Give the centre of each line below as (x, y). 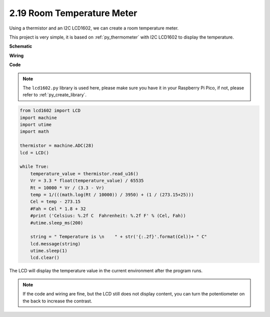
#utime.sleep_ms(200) (57, 223)
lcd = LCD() (34, 152)
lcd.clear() (45, 258)
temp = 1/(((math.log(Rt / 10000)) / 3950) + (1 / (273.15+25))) (112, 195)
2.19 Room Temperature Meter (73, 13)
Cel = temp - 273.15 (55, 202)
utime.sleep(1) (49, 251)
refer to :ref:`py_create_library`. (55, 95)
